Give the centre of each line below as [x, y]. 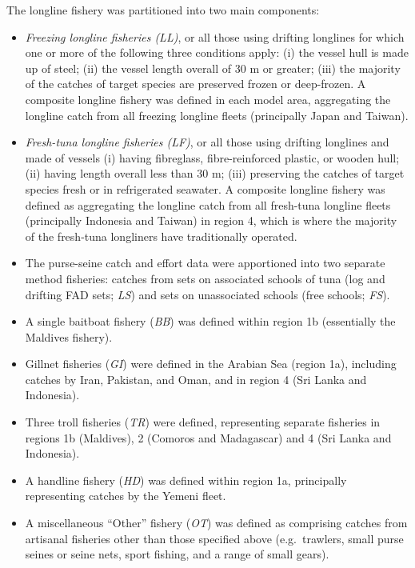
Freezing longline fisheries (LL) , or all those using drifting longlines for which [215, 36]
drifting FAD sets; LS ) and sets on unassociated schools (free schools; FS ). [207, 294]
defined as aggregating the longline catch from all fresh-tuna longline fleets [208, 204]
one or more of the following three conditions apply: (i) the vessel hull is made [217, 52]
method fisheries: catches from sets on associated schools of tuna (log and [205, 278]
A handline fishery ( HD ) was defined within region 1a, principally [186, 480]
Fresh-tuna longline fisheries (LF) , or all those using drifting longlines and [207, 142]
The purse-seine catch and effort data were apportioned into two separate [205, 263]
